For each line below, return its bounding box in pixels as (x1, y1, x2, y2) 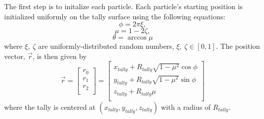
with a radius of (161, 101, 211, 112)
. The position (216, 41, 260, 51)
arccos (127, 34, 147, 42)
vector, (4, 50, 26, 61)
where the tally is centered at (4, 101, 96, 112)
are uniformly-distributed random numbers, (38, 41, 174, 51)
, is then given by (32, 50, 87, 61)
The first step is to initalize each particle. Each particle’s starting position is (4, 1, 243, 11)
